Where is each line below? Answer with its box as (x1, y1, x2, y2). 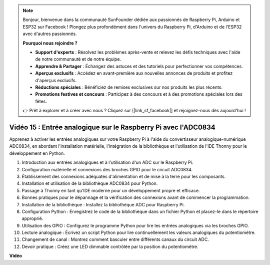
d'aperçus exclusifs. (35, 77, 77, 83)
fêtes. (35, 98, 47, 104)
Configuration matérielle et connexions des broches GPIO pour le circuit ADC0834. (21, 166, 193, 172)
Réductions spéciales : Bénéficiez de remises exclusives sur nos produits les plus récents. (35, 84, 222, 90)
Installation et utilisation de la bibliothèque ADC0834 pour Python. (21, 180, 158, 186)
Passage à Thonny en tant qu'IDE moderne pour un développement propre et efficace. (21, 187, 200, 193)
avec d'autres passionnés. (22, 31, 77, 37)
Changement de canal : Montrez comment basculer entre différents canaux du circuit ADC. (21, 236, 209, 242)
